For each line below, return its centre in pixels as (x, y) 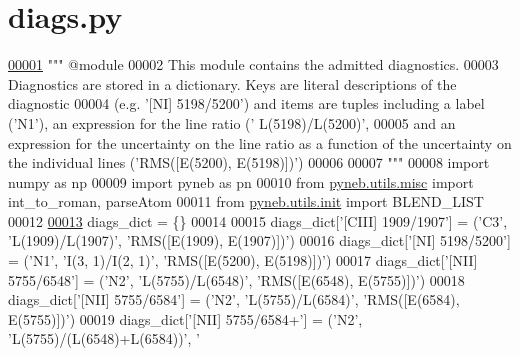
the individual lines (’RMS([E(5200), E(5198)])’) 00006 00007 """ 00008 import (249, 162)
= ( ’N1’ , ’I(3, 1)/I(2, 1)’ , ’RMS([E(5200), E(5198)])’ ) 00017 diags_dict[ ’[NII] (243, 260)
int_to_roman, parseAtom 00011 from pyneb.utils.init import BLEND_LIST (246, 201)
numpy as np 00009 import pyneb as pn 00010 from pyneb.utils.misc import (241, 181)
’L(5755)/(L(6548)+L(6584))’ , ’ (104, 338)
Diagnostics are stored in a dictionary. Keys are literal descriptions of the (232, 83)
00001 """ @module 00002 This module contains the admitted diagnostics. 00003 (253, 64)
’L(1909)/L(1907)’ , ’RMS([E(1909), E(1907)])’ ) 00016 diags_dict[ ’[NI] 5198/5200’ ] (259, 240)
